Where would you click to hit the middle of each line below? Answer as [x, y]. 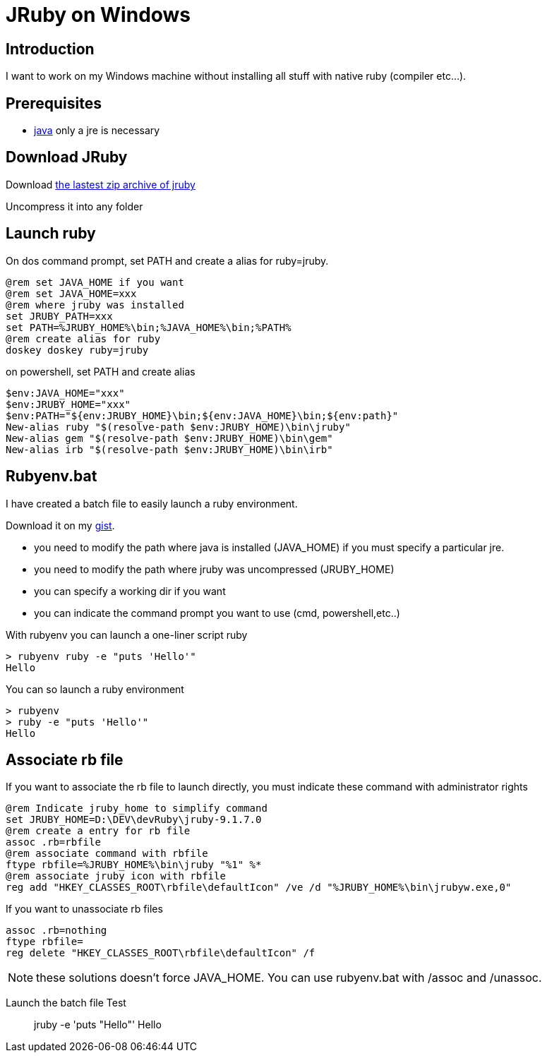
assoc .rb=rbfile [53, 842]
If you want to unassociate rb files [84, 909]
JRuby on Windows [98, 15]
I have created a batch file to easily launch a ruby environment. [152, 503]
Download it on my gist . [60, 525]
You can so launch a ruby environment [95, 689]
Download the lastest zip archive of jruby [101, 184]
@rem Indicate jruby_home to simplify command [137, 808]
